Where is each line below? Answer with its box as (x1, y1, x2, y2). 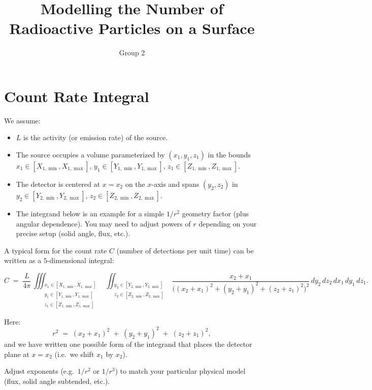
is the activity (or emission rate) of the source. (23, 132, 168, 143)
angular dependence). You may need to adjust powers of (16, 218, 191, 229)
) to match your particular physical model (115, 366, 246, 376)
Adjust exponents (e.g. (4, 366, 74, 376)
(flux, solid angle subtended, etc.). (4, 375, 110, 386)
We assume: (4, 115, 41, 125)
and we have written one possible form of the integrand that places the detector (4, 338, 252, 349)
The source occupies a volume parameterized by (16, 149, 165, 160)
